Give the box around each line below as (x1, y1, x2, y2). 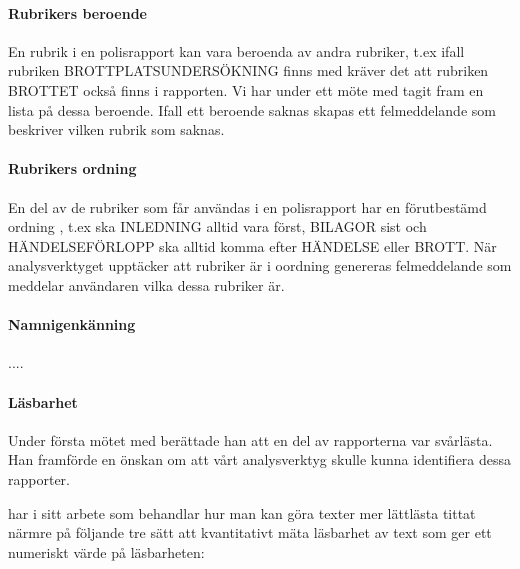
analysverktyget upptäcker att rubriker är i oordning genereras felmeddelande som (8, 255, 512, 276)
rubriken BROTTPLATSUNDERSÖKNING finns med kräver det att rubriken (8, 60, 489, 81)
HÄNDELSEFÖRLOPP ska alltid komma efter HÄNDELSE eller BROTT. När (8, 235, 497, 256)
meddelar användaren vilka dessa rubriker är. (8, 274, 285, 295)
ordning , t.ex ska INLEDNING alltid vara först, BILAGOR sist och (8, 216, 427, 237)
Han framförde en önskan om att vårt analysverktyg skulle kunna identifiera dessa (8, 449, 512, 470)
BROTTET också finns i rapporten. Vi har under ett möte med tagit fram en (8, 79, 484, 100)
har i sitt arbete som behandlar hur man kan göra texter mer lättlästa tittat (8, 502, 476, 523)
